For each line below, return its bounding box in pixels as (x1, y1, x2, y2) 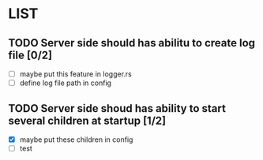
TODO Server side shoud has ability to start (8, 102, 227, 115)
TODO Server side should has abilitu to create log (8, 36, 255, 50)
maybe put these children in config (19, 135, 133, 144)
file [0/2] (8, 48, 53, 61)
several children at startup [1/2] (8, 113, 167, 127)
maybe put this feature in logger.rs (19, 69, 132, 79)
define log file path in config (19, 78, 112, 87)
